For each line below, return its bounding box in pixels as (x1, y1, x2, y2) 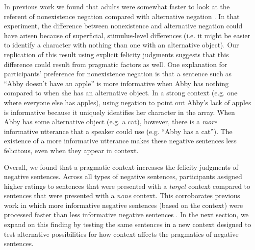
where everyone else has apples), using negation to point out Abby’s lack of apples (4, 97, 251, 107)
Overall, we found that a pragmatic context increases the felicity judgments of (4, 161, 238, 172)
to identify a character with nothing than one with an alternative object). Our (4, 40, 239, 50)
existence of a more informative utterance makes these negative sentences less (4, 136, 237, 146)
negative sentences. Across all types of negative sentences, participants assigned (4, 171, 242, 182)
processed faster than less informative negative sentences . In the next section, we (4, 209, 249, 220)
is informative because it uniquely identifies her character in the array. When (4, 107, 235, 117)
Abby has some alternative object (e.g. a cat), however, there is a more (4, 116, 217, 127)
